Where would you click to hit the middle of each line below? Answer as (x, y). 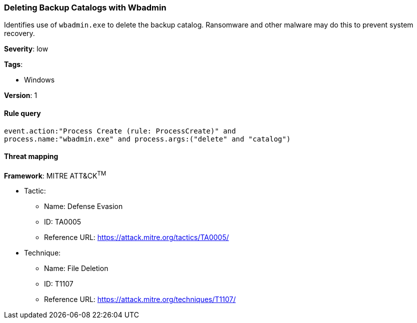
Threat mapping (31, 156)
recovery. (19, 33)
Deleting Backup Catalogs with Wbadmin (85, 7)
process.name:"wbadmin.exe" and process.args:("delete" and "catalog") (147, 139)
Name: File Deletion (76, 268)
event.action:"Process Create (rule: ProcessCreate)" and (120, 131)
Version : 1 (21, 95)
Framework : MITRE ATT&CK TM (55, 175)
